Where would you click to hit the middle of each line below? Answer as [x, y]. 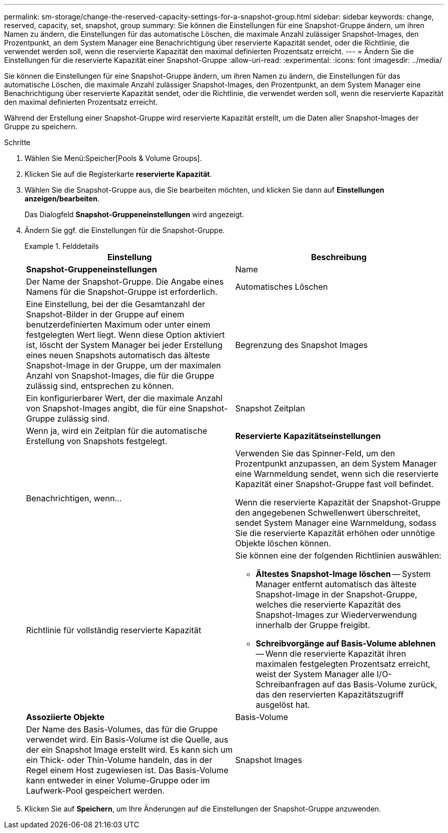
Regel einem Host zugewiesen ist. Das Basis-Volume [127, 770]
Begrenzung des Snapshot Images [301, 345]
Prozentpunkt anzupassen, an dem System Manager [336, 464]
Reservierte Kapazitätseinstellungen [308, 436]
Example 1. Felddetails [62, 246]
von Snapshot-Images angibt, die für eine [106, 408]
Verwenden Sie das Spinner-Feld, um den [315, 453]
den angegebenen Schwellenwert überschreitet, [328, 513]
